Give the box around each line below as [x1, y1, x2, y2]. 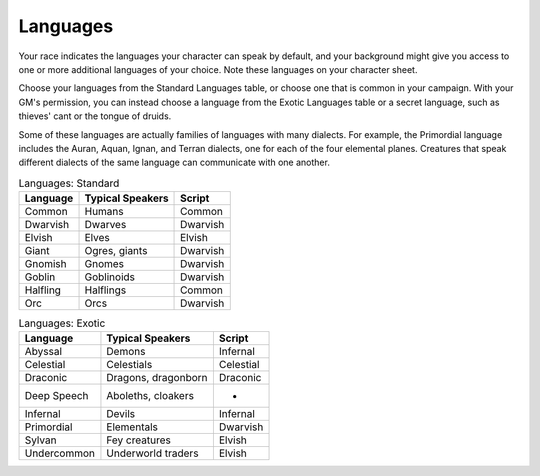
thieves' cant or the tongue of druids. [18, 110, 172, 122]
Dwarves [84, 218, 127, 232]
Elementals [106, 420, 159, 434]
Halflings [84, 283, 127, 297]
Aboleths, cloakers [106, 389, 195, 403]
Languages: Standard [18, 176, 120, 190]
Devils [106, 407, 136, 421]
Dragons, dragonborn [106, 371, 209, 385]
